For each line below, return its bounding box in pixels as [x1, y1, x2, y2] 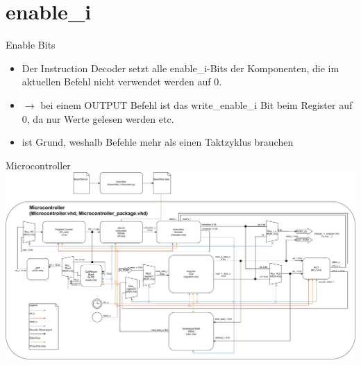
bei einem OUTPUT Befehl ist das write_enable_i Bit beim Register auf [40, 97, 353, 112]
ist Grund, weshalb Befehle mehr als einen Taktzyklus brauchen [22, 135, 294, 149]
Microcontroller [6, 158, 71, 172]
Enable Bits [6, 37, 56, 52]
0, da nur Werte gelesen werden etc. [22, 111, 174, 126]
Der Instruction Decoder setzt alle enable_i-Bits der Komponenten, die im [22, 60, 339, 75]
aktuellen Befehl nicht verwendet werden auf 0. [22, 74, 222, 89]
